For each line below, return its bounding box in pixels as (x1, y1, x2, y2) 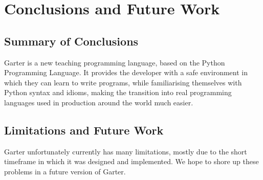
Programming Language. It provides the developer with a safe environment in (4, 67, 248, 78)
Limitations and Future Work (4, 122, 164, 138)
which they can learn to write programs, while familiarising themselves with (4, 77, 242, 87)
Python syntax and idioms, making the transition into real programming (4, 87, 232, 98)
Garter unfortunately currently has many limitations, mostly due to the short (4, 146, 247, 156)
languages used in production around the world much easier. (4, 97, 193, 107)
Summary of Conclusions (4, 33, 139, 49)
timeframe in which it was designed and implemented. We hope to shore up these (4, 156, 259, 167)
